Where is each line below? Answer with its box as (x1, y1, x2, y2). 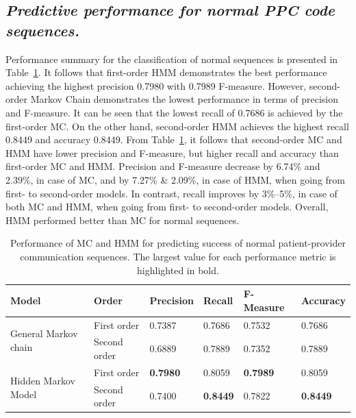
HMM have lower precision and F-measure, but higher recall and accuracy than (5, 145, 339, 160)
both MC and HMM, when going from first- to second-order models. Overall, (5, 199, 329, 214)
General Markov (10, 325, 78, 340)
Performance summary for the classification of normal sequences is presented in (5, 51, 338, 66)
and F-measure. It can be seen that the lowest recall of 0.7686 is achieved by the (5, 105, 343, 119)
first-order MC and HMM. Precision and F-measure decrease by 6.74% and (5, 159, 320, 173)
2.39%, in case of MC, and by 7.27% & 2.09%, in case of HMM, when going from (5, 172, 346, 186)
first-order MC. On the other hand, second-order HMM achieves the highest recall (5, 119, 349, 133)
